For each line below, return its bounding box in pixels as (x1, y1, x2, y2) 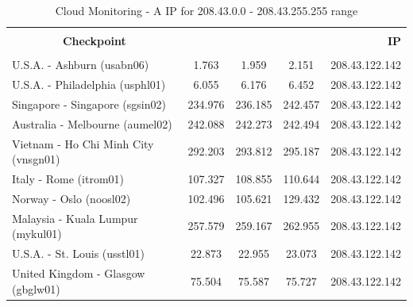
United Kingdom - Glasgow (12, 264, 145, 281)
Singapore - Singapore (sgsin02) (12, 95, 166, 112)
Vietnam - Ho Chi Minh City (12, 135, 154, 152)
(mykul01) (12, 225, 62, 242)
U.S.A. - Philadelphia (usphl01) (12, 76, 166, 93)
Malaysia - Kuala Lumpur (12, 209, 138, 226)
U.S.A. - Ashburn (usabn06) (12, 56, 149, 73)
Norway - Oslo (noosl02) (12, 190, 131, 206)
